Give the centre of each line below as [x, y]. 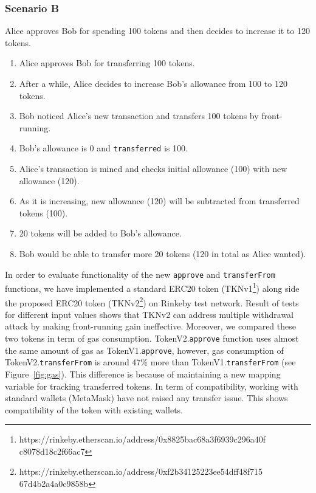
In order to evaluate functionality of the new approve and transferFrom [140, 274]
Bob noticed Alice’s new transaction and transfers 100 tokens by [139, 116]
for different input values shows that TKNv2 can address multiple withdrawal [149, 314]
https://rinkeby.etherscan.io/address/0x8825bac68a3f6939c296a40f [143, 439]
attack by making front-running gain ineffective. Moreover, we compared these [150, 326]
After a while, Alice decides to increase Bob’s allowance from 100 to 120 [153, 83]
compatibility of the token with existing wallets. [94, 409]
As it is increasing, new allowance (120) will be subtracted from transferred [159, 201]
